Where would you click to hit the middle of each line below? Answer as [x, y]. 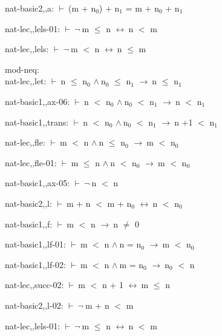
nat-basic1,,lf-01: [35, 244]
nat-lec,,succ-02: [34, 285]
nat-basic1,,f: [29, 223]
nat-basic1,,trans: [37, 122]
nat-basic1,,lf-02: [35, 264]
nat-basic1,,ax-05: [38, 183]
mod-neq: [22, 69]
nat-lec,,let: [26, 81]
